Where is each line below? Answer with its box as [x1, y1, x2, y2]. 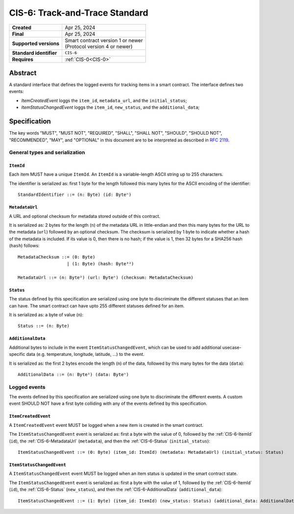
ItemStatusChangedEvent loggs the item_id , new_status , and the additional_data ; [21, 104, 200, 110]
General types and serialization [9, 149, 85, 156]
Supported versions [12, 40, 60, 47]
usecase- [222, 344, 242, 350]
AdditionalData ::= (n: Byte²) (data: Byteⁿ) [18, 372, 129, 377]
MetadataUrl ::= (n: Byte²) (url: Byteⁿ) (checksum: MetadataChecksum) [18, 275, 194, 280]
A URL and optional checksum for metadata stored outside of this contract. [9, 213, 161, 219]
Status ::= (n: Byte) [18, 323, 70, 329]
